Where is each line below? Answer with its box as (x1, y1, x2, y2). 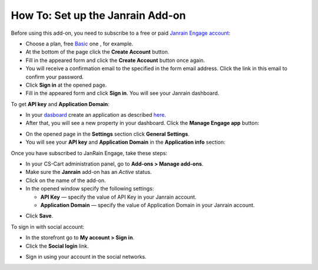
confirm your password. (25, 73, 84, 80)
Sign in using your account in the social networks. (25, 253, 147, 260)
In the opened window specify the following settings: (25, 185, 154, 192)
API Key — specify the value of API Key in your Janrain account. (40, 193, 197, 200)
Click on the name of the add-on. (25, 177, 106, 184)
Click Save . (25, 212, 54, 219)
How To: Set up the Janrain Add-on (11, 9, 186, 22)
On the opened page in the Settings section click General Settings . (25, 130, 190, 137)
